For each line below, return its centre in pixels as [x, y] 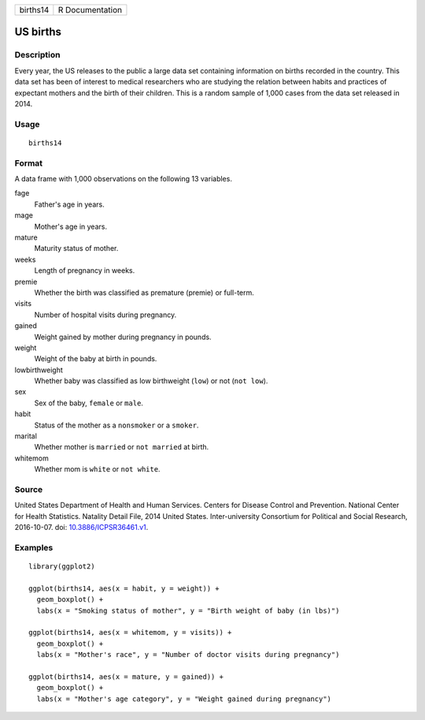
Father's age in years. [70, 204]
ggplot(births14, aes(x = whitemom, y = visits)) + [130, 632]
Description [37, 55]
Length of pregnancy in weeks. [85, 270]
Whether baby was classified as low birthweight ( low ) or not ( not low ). [151, 381]
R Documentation [90, 10]
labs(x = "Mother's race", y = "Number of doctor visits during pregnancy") [188, 655]
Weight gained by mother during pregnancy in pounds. [123, 337]
